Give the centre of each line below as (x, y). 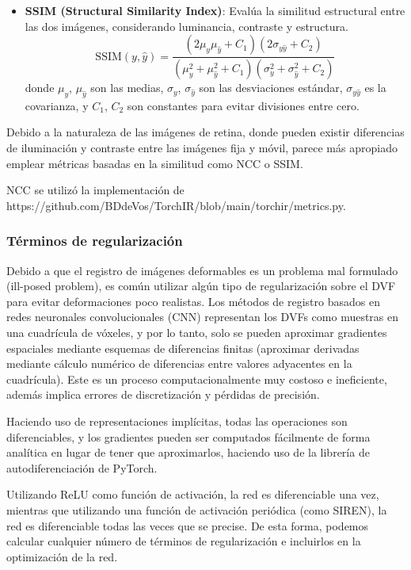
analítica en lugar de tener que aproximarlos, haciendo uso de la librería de (188, 452)
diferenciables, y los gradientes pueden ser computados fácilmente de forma (188, 436)
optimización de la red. (62, 556)
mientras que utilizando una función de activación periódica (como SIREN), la (197, 509)
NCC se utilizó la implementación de (95, 190)
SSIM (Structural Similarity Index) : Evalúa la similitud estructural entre (215, 10)
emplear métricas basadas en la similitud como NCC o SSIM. (155, 163)
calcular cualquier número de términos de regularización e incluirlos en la (184, 541)
